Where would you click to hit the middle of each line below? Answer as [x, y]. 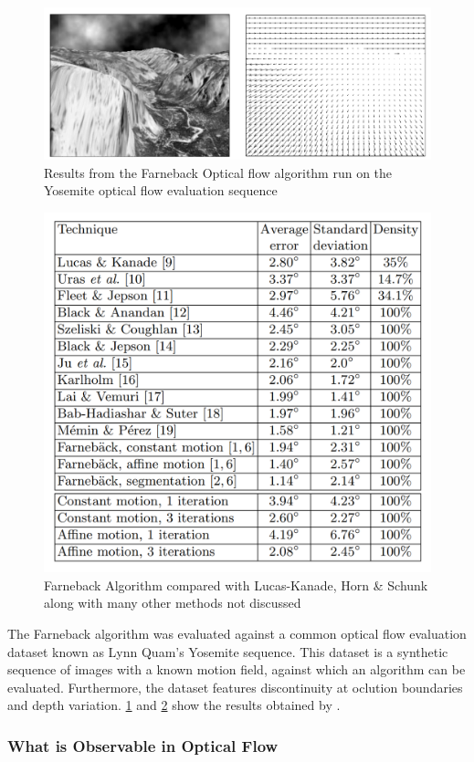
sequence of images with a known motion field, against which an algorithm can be [237, 669]
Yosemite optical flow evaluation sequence [161, 190]
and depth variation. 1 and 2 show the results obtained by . [174, 705]
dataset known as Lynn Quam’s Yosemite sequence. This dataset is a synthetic [228, 651]
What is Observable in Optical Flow [143, 745]
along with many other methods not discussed [173, 603]
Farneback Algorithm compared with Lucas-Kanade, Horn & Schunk [236, 585]
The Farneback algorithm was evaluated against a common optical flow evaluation [237, 634]
